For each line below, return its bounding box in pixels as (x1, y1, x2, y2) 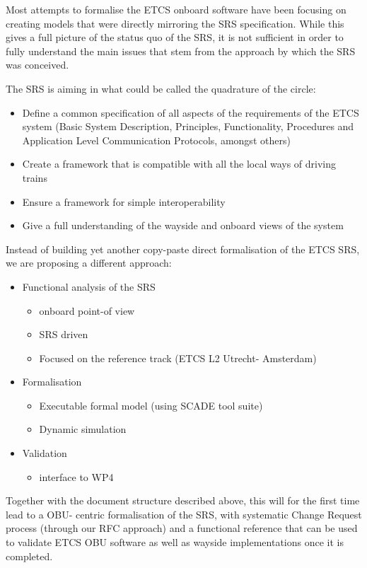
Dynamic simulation (39, 422, 127, 436)
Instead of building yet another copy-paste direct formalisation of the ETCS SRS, (6, 241, 360, 256)
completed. (6, 548, 53, 563)
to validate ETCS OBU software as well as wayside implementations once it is (6, 535, 344, 550)
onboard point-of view (39, 303, 135, 318)
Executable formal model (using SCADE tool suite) (39, 398, 263, 412)
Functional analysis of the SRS (22, 279, 156, 294)
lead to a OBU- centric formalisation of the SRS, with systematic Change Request (6, 506, 362, 521)
